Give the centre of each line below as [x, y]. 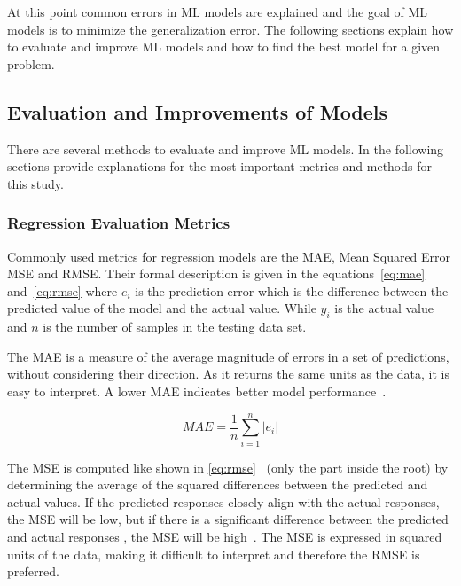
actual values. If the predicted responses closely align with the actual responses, [223, 501]
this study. [35, 183]
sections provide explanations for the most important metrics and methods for [219, 166]
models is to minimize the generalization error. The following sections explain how [230, 29]
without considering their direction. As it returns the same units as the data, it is [228, 374]
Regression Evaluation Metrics [119, 223]
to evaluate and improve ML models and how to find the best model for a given [224, 47]
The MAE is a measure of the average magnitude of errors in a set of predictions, [228, 356]
